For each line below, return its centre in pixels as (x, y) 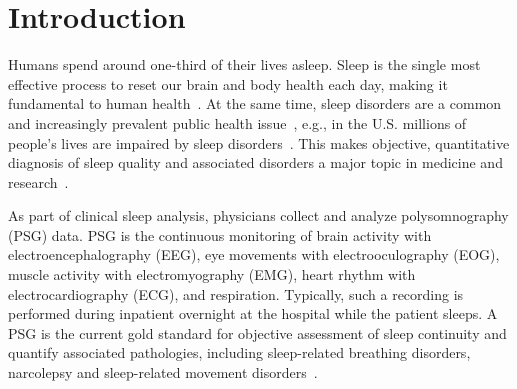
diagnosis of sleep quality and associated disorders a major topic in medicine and (255, 162)
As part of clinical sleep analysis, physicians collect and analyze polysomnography (258, 215)
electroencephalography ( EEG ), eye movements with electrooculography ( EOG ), (254, 254)
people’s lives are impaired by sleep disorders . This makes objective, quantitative (259, 142)
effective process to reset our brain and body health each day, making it (228, 83)
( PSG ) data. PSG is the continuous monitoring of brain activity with (220, 234)
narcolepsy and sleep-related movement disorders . (163, 372)
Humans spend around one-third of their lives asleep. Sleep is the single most (244, 64)
